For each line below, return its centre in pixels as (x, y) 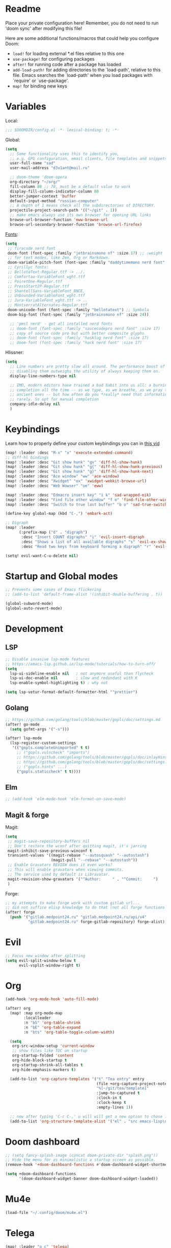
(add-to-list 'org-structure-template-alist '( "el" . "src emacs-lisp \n (89, 1121)
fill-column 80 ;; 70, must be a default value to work (70, 186)
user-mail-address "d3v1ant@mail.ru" (50, 168)
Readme (23, 9)
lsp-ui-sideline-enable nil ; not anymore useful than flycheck (82, 673)
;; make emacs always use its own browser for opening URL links (81, 215)
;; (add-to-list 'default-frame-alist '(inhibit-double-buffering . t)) (84, 594)
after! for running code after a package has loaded (67, 64)
